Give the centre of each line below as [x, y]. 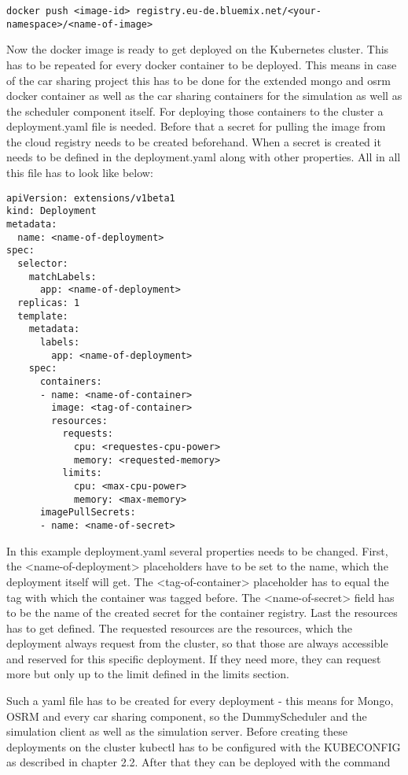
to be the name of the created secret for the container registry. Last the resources [202, 613]
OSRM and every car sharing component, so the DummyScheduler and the [187, 716]
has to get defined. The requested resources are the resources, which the [180, 627]
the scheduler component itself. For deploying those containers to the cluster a [195, 111]
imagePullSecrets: [88, 513]
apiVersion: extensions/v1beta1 [91, 198]
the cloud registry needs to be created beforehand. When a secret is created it [194, 141]
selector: [43, 263]
